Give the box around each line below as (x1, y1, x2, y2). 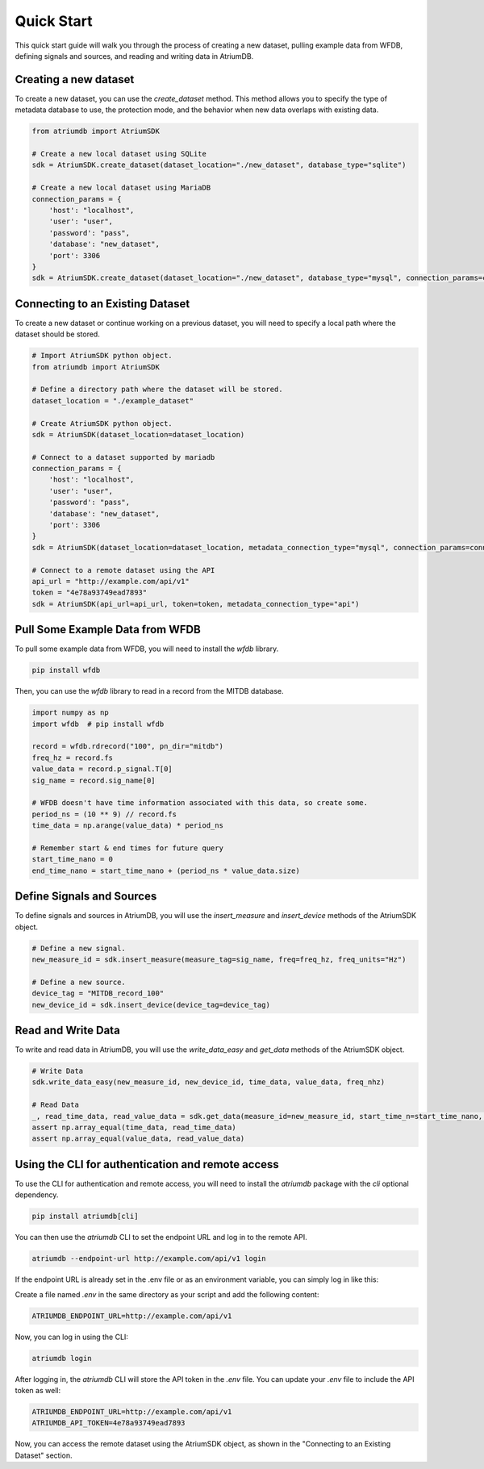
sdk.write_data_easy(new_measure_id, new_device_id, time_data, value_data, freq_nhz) (31, 1078, 386, 1087)
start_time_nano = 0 (31, 855, 113, 864)
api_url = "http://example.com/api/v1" (31, 577, 190, 586)
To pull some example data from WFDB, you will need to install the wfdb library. (15, 644, 279, 653)
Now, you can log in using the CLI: (15, 1332, 129, 1342)
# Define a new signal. (31, 944, 127, 953)
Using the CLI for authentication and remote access (15, 1158, 280, 1171)
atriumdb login (31, 1354, 92, 1363)
